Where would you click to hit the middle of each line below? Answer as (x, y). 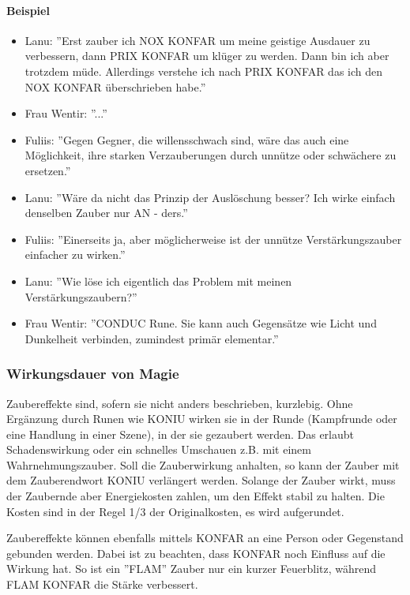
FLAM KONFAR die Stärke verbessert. (102, 584)
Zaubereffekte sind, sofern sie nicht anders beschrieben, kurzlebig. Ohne (180, 403)
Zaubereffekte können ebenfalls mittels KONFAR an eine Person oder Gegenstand (205, 538)
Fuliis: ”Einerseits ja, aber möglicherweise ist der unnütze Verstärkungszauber (213, 239)
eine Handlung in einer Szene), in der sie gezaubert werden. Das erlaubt (180, 434)
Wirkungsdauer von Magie (93, 374)
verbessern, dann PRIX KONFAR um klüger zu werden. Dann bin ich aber (207, 56)
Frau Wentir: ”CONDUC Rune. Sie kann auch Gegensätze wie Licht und (201, 323)
